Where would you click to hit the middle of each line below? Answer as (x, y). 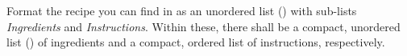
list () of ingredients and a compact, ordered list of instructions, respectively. (196, 42)
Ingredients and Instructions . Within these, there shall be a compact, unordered (203, 26)
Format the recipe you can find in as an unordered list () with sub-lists (182, 10)
